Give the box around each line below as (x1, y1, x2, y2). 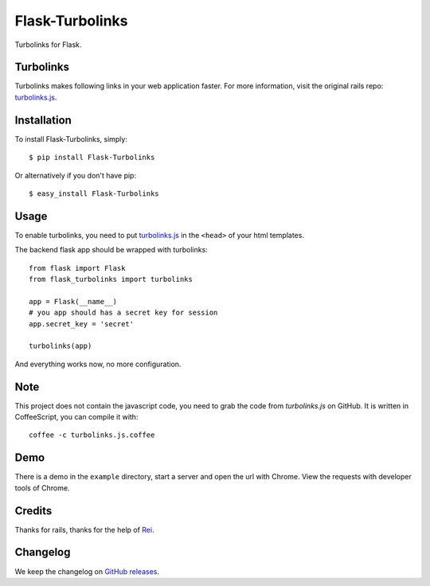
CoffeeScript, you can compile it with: (14, 412, 139, 422)
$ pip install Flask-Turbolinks (29, 153, 155, 162)
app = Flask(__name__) (29, 297, 118, 306)
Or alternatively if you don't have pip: (14, 170, 137, 180)
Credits (14, 504, 53, 518)
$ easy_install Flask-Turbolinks (29, 189, 159, 198)
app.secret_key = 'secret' (29, 319, 135, 328)
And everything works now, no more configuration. (14, 359, 182, 369)
